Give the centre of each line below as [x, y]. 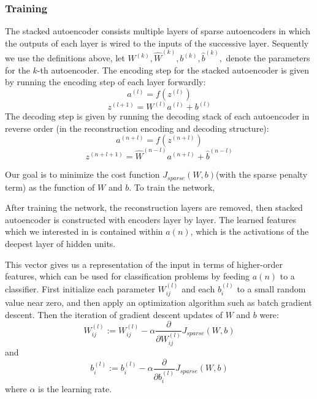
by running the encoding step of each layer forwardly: [105, 82]
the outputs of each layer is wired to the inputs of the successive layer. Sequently [157, 43]
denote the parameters [268, 58]
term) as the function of [50, 187]
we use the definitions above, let [65, 58]
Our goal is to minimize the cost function [82, 174]
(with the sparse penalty [262, 174]
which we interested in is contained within [84, 231]
